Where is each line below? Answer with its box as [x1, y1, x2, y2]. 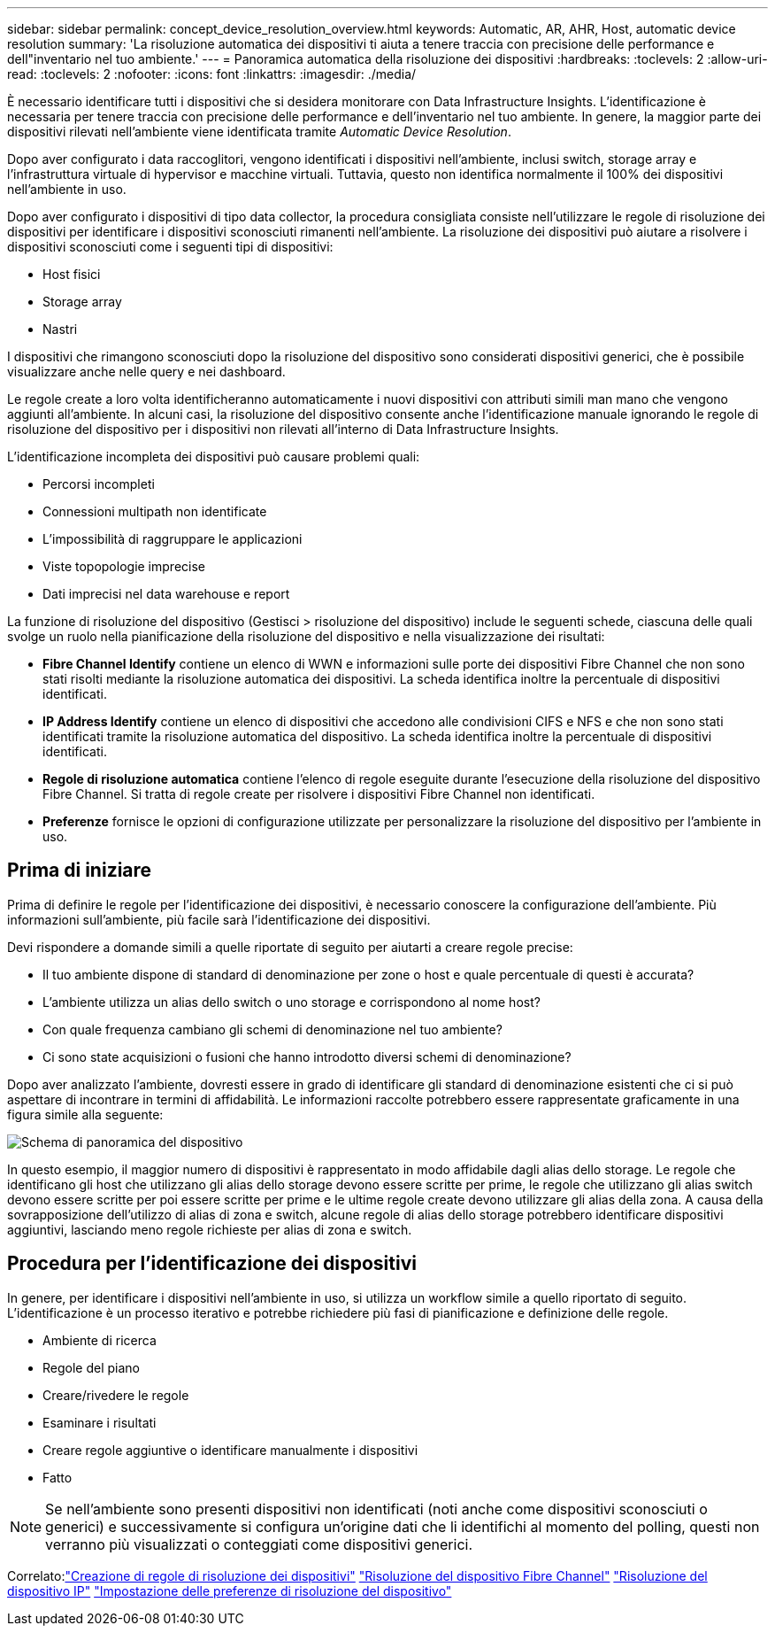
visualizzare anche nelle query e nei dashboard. [7, 364, 286, 379]
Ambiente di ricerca [42, 1332, 157, 1348]
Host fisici [42, 267, 101, 282]
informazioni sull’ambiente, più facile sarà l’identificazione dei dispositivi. [7, 911, 431, 927]
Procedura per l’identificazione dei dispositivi [7, 1252, 417, 1275]
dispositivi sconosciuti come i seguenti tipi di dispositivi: [7, 239, 334, 254]
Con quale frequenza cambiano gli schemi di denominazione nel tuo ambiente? [42, 1021, 503, 1037]
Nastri [42, 321, 78, 337]
